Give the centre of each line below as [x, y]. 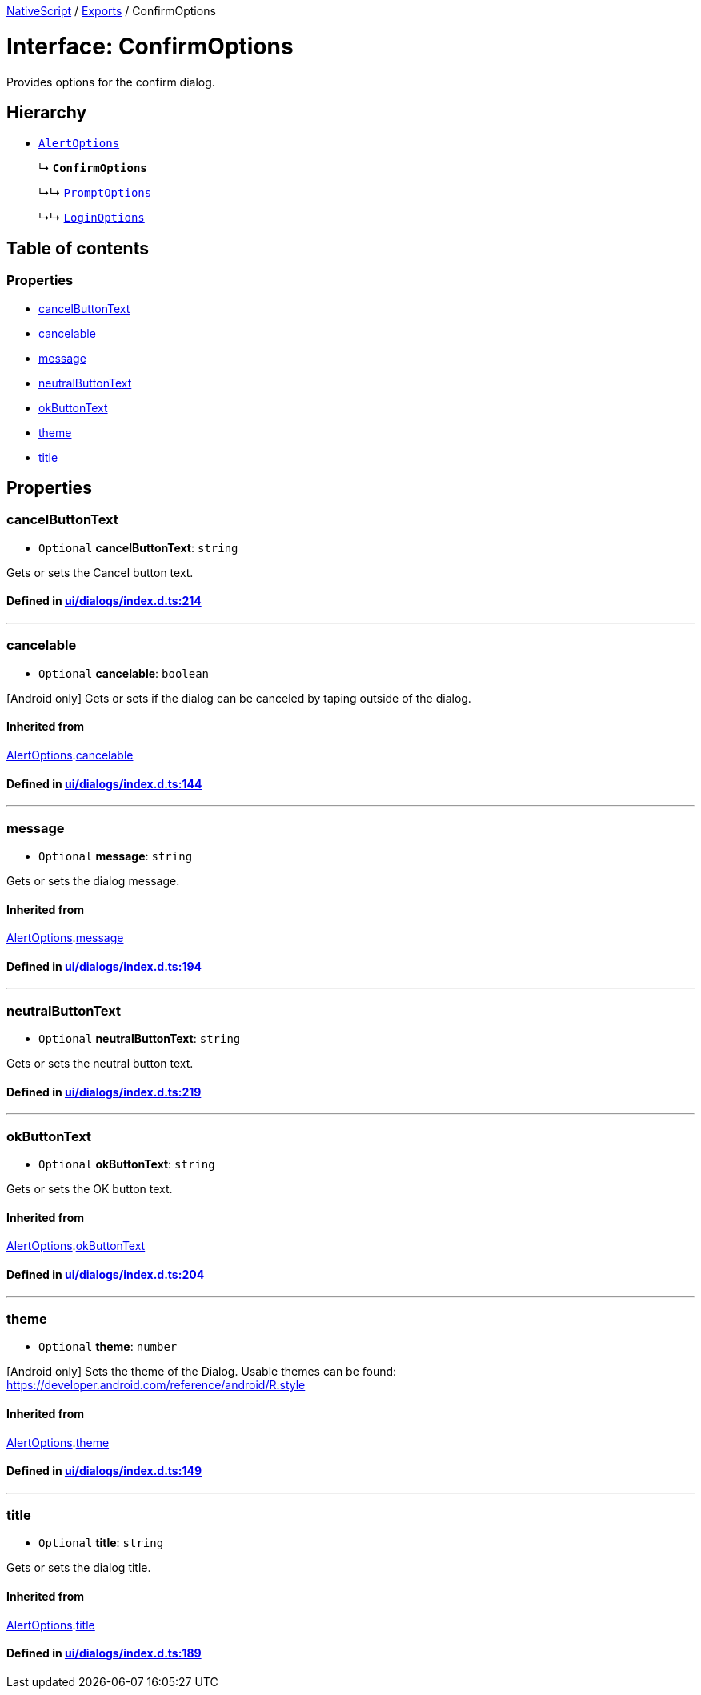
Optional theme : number [108, 1347]
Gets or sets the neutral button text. [100, 1064]
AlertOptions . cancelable [70, 755]
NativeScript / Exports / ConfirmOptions [111, 11]
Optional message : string [116, 856]
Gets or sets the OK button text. [90, 1189]
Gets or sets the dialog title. [79, 1568]
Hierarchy [47, 112]
